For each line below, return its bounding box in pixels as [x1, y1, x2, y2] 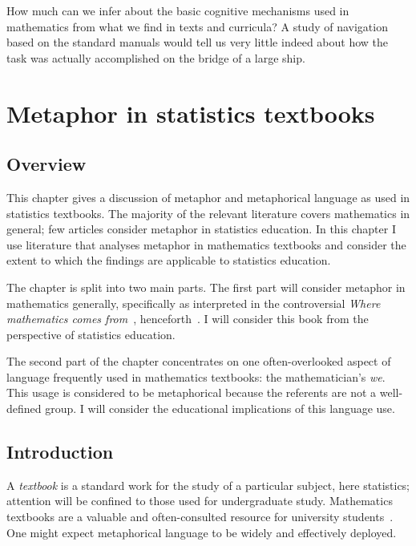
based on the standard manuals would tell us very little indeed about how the [6, 34, 389, 51]
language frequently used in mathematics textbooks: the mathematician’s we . [6, 368, 386, 385]
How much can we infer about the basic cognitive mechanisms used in [6, 2, 349, 18]
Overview [6, 152, 87, 176]
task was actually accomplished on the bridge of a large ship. [6, 49, 305, 66]
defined [6, 400, 42, 417]
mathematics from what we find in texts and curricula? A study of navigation [6, 18, 388, 34]
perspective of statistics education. [6, 326, 176, 342]
